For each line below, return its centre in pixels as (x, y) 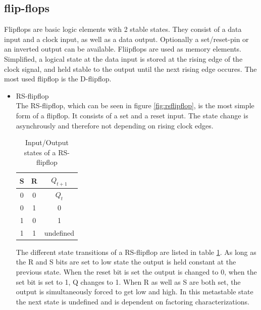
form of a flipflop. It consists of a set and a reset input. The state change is (132, 115)
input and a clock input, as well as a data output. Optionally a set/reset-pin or (126, 39)
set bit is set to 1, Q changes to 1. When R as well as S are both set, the (128, 281)
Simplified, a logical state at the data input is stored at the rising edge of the (123, 58)
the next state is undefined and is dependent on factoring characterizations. (133, 301)
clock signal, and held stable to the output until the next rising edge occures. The (130, 69)
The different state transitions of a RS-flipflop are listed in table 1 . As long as (136, 252)
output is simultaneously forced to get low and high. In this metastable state (135, 292)
